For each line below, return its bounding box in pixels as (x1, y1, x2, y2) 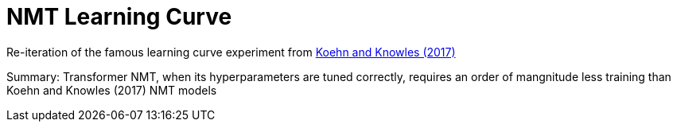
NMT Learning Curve (6, 3, 232, 30)
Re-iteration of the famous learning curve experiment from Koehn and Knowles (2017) (6, 45, 456, 59)
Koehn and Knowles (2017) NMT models (6, 83, 217, 97)
